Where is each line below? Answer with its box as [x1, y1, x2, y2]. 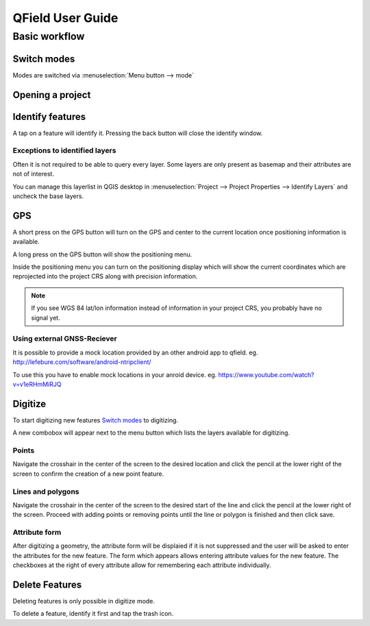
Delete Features [12, 579, 82, 590]
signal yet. [31, 313, 61, 322]
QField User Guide [12, 10, 119, 25]
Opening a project [12, 89, 91, 101]
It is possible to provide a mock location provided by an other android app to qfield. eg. [12, 348, 258, 357]
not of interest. [12, 170, 55, 178]
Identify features [12, 110, 86, 123]
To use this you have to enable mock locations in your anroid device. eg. [12, 370, 217, 378]
